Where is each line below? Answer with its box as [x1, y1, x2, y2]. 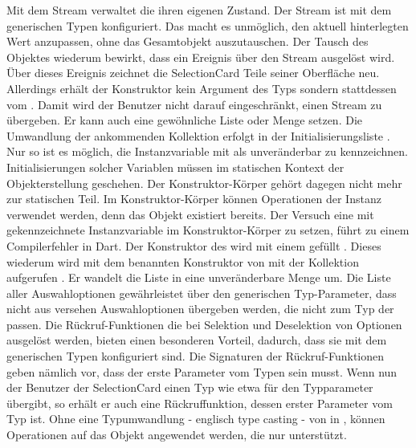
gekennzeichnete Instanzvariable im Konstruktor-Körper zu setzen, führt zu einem [6, 222, 410, 238]
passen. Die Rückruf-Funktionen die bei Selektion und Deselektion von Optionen [6, 316, 402, 332]
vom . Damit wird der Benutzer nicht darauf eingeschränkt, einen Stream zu [6, 96, 382, 112]
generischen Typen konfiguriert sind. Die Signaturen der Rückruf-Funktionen [6, 348, 385, 365]
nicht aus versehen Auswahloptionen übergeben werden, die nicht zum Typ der [6, 300, 394, 317]
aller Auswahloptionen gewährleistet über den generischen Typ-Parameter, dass [6, 284, 397, 301]
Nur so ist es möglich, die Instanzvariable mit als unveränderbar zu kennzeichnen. [6, 143, 408, 160]
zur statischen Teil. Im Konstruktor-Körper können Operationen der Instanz [6, 190, 381, 207]
